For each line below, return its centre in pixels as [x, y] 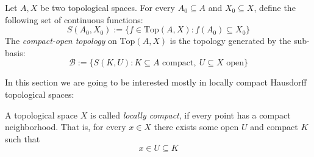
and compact [274, 127]
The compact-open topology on [61, 41]
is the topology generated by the [230, 41]
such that [23, 138]
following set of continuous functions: [74, 19]
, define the [275, 7]
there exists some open [196, 127]
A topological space [41, 115]
